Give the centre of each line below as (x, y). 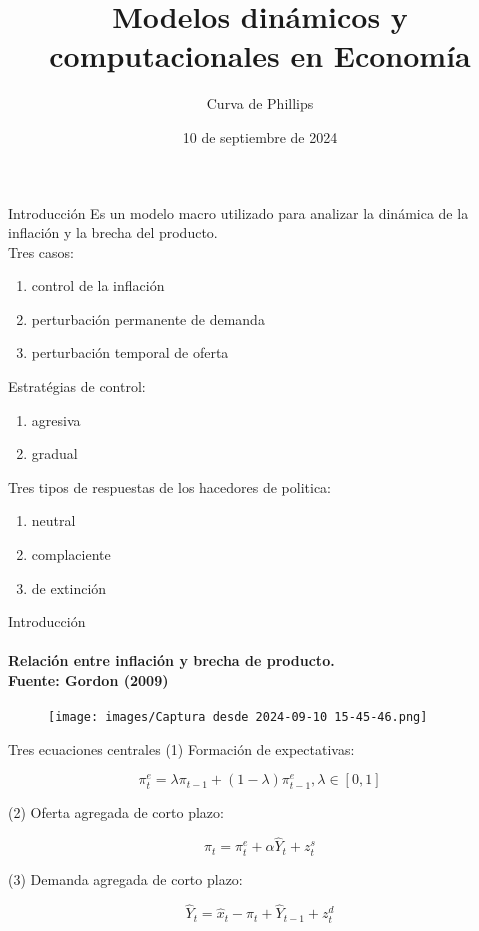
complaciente (71, 554)
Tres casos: (41, 251)
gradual (54, 453)
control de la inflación (98, 285)
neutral (53, 520)
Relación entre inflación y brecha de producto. (171, 660)
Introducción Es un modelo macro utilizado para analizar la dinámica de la (238, 212)
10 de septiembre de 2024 (260, 136)
